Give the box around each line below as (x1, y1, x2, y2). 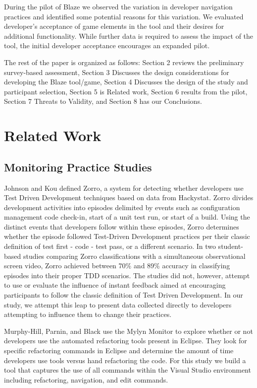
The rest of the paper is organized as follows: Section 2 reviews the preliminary (4, 57, 244, 67)
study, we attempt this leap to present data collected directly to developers (4, 299, 232, 310)
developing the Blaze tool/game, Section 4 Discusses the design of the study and (4, 77, 248, 87)
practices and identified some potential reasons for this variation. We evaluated (4, 11, 244, 21)
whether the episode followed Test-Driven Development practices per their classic (4, 231, 250, 241)
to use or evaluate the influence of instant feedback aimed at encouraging (4, 280, 226, 290)
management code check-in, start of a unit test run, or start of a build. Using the (4, 212, 250, 222)
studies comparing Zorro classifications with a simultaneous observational (23, 250, 246, 261)
